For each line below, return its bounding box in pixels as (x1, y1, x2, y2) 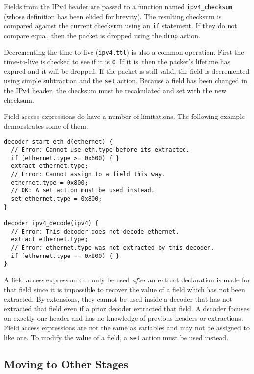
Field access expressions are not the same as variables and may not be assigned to (4, 322, 250, 332)
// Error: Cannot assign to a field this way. (11, 171, 165, 178)
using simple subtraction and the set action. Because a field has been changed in (4, 75, 247, 86)
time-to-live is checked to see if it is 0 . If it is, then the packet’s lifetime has (4, 56, 231, 67)
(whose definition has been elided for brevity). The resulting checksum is (4, 11, 222, 21)
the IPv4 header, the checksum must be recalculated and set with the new (4, 85, 227, 95)
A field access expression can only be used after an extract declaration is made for (4, 275, 250, 284)
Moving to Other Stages (4, 356, 129, 371)
